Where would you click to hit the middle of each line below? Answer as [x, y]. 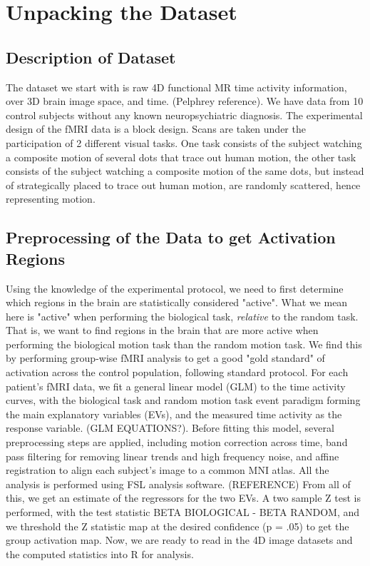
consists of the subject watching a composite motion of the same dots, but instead [185, 171]
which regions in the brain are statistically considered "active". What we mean [177, 302]
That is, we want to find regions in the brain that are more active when [162, 330]
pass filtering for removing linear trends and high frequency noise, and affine [173, 456]
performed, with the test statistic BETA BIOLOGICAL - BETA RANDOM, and [183, 512]
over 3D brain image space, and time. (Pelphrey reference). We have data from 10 [185, 101]
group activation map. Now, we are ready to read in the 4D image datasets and [179, 540]
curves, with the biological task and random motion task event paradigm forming [183, 400]
